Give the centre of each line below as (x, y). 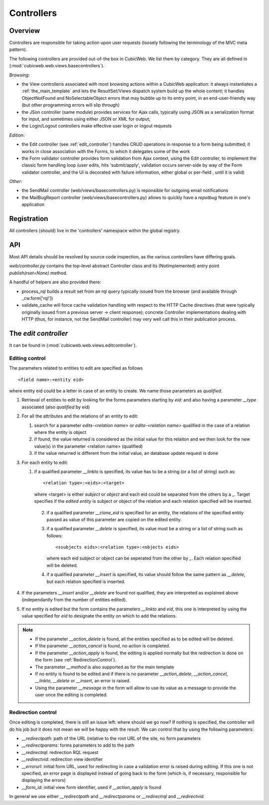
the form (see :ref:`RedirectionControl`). (76, 660)
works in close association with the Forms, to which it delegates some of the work (106, 151)
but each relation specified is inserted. (86, 582)
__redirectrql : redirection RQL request (60, 752)
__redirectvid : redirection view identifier (62, 759)
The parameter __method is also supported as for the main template (105, 667)
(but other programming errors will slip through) (71, 105)
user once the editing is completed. (71, 695)
